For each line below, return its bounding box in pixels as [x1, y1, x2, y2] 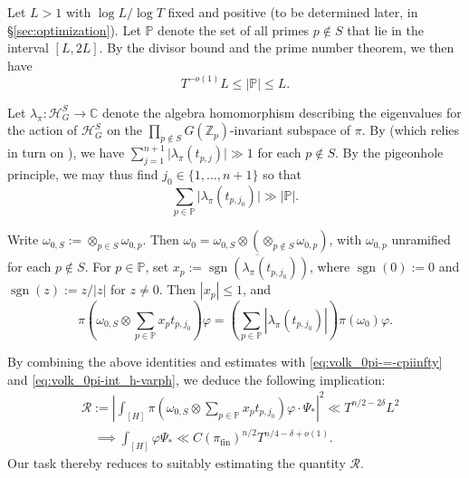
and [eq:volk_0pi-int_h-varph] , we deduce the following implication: [7, 369, 386, 388]
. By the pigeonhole [335, 143, 444, 162]
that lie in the [347, 20, 424, 39]
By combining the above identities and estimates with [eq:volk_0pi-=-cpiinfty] [7, 352, 443, 371]
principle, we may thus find [7, 165, 158, 183]
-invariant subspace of [229, 120, 351, 139]
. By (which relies [361, 120, 460, 139]
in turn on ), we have [7, 143, 125, 162]
